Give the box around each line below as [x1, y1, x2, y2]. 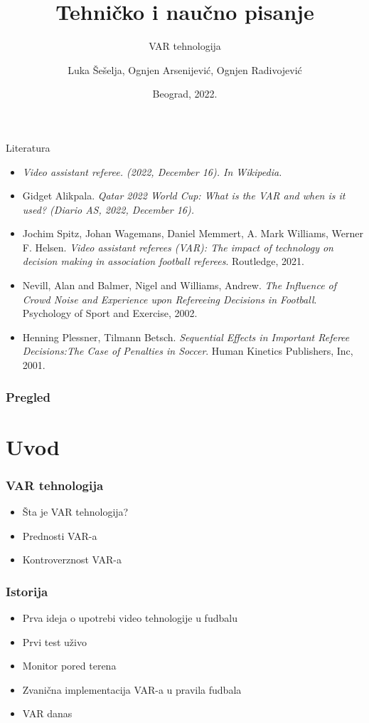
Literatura [6, 140, 50, 155]
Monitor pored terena [22, 658, 117, 673]
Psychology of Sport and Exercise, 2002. [22, 306, 198, 321]
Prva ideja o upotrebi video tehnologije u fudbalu [22, 610, 237, 625]
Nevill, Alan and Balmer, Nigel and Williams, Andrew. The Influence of [22, 278, 337, 293]
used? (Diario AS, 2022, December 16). [22, 202, 195, 217]
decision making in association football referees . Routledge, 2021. [22, 254, 305, 269]
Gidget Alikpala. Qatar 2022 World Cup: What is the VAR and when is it [22, 188, 346, 203]
